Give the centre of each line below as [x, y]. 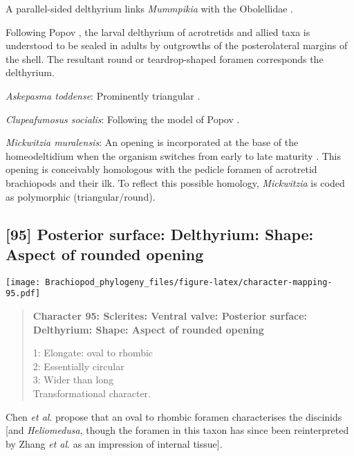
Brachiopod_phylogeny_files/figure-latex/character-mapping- [189, 282]
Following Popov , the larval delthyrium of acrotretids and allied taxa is [158, 31]
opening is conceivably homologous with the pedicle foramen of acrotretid [161, 169]
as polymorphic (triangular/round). [81, 196]
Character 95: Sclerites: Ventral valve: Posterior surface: [170, 316]
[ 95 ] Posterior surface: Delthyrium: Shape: [160, 234]
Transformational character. [92, 393]
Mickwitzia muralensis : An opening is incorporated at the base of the [152, 142]
